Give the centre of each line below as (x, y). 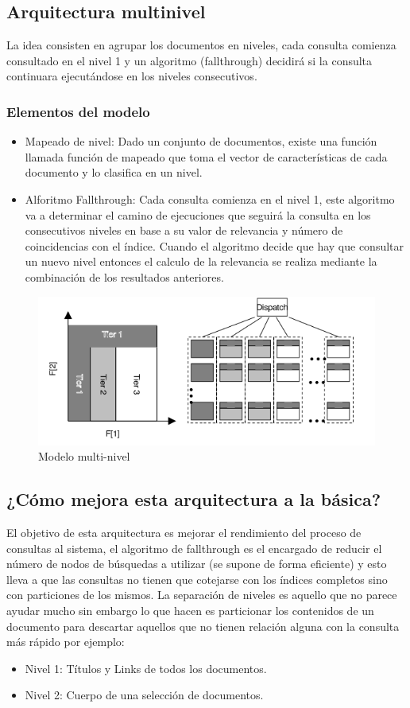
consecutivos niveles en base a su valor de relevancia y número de (184, 230)
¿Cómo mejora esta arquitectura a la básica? (194, 499)
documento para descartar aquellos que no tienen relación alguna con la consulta (203, 626)
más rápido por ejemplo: (66, 642)
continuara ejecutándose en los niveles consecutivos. (132, 76)
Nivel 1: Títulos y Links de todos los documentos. (146, 668)
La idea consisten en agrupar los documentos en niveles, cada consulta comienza (201, 45)
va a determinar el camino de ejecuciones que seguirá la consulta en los (198, 214)
